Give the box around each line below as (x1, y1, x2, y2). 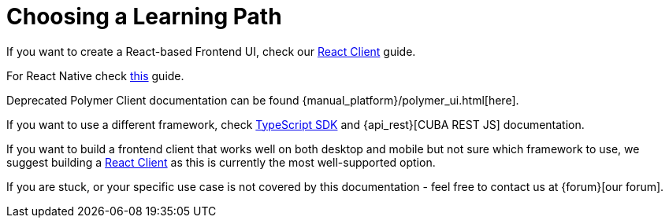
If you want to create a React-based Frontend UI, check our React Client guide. (6, 44, 416, 58)
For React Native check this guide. (6, 68, 184, 83)
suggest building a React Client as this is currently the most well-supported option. (6, 155, 436, 169)
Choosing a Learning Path (6, 3, 282, 30)
